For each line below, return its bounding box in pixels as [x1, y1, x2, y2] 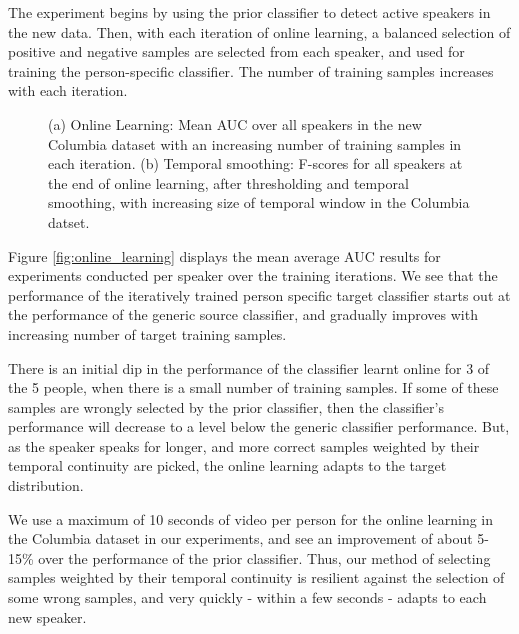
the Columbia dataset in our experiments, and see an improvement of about [8, 528, 473, 549]
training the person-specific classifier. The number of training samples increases [8, 60, 494, 81]
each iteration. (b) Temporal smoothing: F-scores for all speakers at [48, 153, 463, 174]
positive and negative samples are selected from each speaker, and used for [8, 41, 465, 62]
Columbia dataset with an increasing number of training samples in [48, 133, 462, 154]
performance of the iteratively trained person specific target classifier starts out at [8, 284, 511, 305]
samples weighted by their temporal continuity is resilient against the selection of [8, 567, 505, 588]
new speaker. [8, 606, 87, 627]
